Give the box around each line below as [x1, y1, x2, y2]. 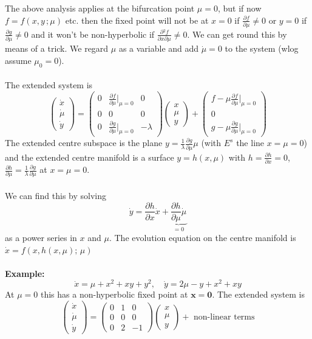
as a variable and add [118, 42, 199, 55]
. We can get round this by [187, 27, 287, 40]
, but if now [217, 2, 262, 14]
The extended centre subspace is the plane [5, 136, 163, 149]
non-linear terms [194, 312, 255, 321]
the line [236, 136, 265, 149]
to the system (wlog [225, 42, 299, 55]
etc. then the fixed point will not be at [65, 13, 209, 26]
